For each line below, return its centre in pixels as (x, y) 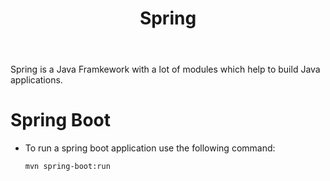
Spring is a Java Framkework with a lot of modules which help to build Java (165, 69)
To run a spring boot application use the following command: (150, 148)
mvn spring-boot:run (67, 167)
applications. (36, 80)
